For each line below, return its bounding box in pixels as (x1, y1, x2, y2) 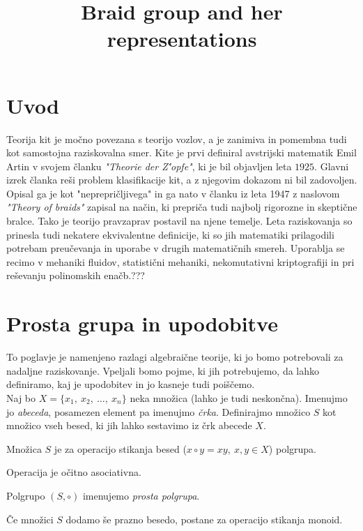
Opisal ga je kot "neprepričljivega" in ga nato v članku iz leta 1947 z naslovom (6, 186, 340, 200)
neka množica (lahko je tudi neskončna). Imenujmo (130, 390, 348, 405)
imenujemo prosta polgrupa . (82, 488, 200, 502)
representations (107, 24, 257, 53)
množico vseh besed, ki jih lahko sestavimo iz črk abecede (6, 418, 252, 433)
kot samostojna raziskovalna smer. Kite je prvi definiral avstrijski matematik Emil (6, 145, 357, 160)
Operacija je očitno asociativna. (6, 465, 141, 479)
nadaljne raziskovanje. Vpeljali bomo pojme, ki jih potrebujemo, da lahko (6, 363, 320, 377)
